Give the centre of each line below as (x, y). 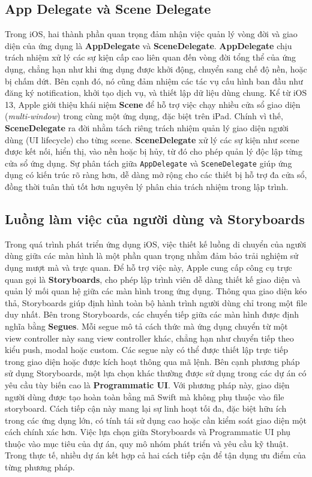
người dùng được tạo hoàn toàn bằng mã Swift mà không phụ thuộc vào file (145, 396)
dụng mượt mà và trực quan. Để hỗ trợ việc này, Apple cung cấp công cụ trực (148, 267)
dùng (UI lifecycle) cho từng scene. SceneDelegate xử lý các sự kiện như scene (152, 139)
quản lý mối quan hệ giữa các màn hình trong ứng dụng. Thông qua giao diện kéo (156, 291)
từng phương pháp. (40, 467)
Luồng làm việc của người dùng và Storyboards (155, 218)
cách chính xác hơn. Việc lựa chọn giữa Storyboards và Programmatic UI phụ (148, 432)
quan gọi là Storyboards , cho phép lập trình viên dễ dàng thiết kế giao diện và (153, 279)
